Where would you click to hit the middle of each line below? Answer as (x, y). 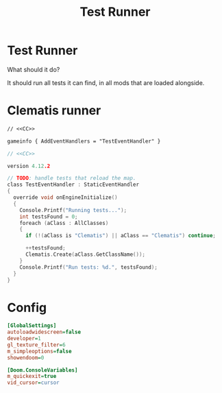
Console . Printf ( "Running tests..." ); (73, 210)
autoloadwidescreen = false (44, 332)
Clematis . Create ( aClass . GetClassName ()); (85, 254)
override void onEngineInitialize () (65, 198)
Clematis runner (54, 111)
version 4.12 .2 (29, 166)
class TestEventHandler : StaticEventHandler (73, 185)
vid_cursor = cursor (33, 383)
